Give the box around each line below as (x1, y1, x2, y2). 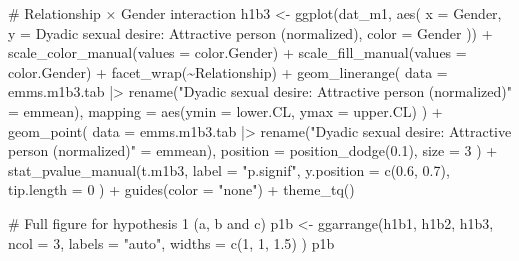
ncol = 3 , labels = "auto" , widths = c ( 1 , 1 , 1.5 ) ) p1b (8, 232, 335, 253)
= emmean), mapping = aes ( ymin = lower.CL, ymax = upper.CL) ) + (8, 100, 443, 121)
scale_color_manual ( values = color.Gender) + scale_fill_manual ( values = (8, 42, 467, 63)
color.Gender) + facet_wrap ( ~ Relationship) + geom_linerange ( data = (8, 61, 448, 82)
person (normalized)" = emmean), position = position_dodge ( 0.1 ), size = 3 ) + (8, 140, 498, 161)
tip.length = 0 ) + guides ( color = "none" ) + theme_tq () (8, 179, 355, 200)
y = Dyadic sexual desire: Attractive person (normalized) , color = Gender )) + (8, 22, 493, 43)
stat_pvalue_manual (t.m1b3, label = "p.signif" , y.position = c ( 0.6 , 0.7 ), (8, 159, 450, 180)
